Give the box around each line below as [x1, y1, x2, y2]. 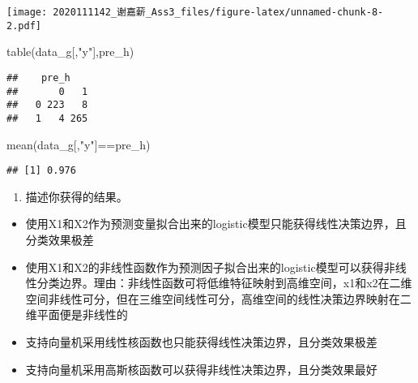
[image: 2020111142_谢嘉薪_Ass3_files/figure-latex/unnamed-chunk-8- [6, 6, 384, 18]
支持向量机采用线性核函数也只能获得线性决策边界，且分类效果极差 [25, 333, 377, 350]
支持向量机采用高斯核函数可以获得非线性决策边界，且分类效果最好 [25, 360, 377, 377]
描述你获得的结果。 [25, 187, 128, 204]
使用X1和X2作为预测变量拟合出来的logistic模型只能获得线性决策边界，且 [25, 215, 407, 232]
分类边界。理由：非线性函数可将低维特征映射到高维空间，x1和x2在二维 [36, 274, 412, 291]
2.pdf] [6, 19, 41, 32]
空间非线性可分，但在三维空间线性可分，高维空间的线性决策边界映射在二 [25, 290, 412, 307]
